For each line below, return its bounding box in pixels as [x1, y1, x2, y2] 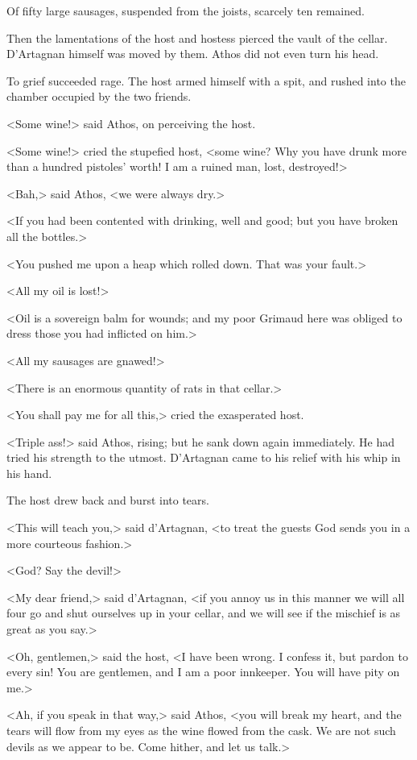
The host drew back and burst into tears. [6, 492, 209, 509]
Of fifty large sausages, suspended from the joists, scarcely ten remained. [6, 2, 365, 19]
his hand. [6, 464, 52, 481]
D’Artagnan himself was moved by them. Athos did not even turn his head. [6, 45, 379, 62]
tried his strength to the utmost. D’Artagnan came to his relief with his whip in [6, 449, 401, 466]
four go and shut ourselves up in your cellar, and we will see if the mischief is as [6, 604, 401, 621]
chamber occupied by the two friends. [6, 88, 192, 105]
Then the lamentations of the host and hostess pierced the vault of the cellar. [6, 29, 388, 46]
